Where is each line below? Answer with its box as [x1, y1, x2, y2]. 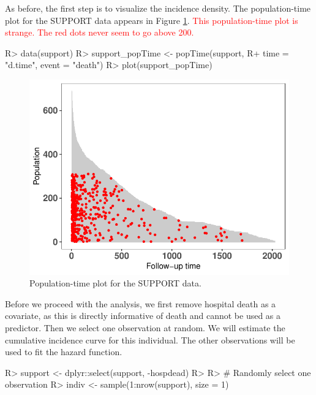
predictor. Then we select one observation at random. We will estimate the [5, 321, 285, 334]
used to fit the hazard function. [5, 345, 122, 358]
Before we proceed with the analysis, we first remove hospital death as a [5, 297, 276, 310]
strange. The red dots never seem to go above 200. [5, 26, 194, 39]
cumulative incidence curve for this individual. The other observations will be [5, 333, 295, 346]
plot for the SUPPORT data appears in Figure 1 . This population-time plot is [5, 13, 298, 26]
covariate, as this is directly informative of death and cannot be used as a [5, 309, 281, 322]
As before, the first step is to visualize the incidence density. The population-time [5, 2, 311, 14]
